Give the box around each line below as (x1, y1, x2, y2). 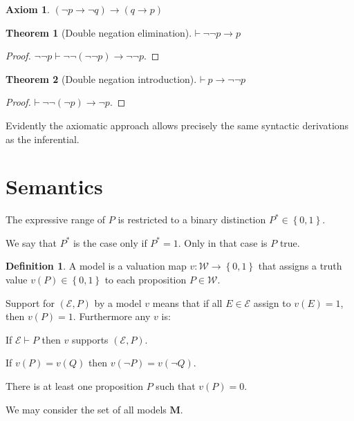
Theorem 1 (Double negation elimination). (6, 25, 192, 39)
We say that (6, 235, 57, 250)
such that (156, 379, 196, 393)
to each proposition (104, 272, 187, 287)
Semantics (6, 172, 103, 200)
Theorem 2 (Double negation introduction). (6, 71, 197, 86)
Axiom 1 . (6, 2, 50, 16)
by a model (94, 295, 142, 310)
